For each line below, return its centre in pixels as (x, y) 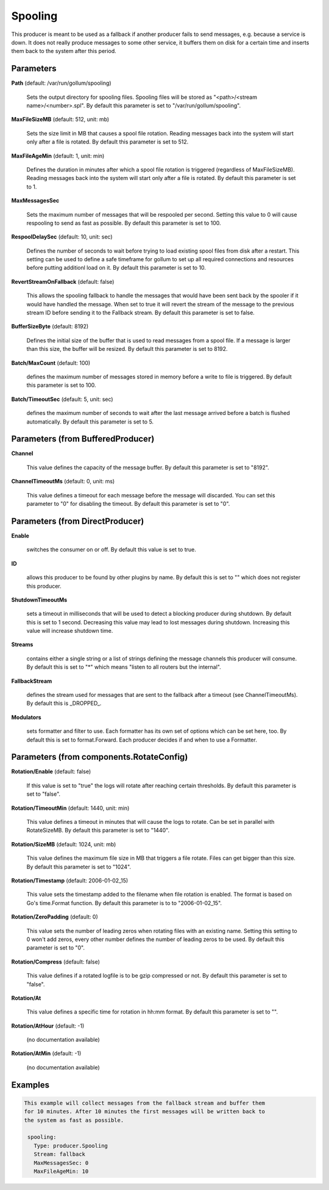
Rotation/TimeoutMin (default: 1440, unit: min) (70, 808)
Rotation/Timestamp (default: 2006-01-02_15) (70, 881)
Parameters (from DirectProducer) (78, 521)
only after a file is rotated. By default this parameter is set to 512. (108, 142)
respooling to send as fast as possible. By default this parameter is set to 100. (124, 223)
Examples (30, 1085)
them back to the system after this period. (64, 51)
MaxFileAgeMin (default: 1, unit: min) (58, 156)
